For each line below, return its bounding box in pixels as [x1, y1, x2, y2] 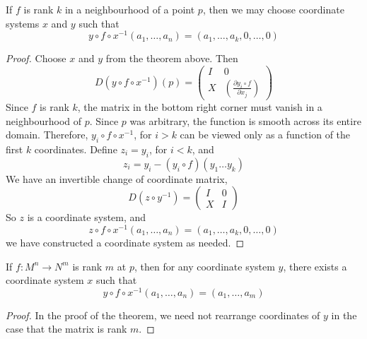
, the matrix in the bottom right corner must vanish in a [77, 99, 322, 114]
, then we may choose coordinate [202, 2, 344, 16]
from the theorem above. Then [105, 51, 238, 66]
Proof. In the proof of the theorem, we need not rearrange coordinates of [6, 307, 320, 322]
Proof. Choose [6, 51, 66, 66]
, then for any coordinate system [134, 258, 275, 273]
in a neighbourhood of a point [64, 2, 195, 16]
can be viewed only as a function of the [180, 127, 351, 142]
